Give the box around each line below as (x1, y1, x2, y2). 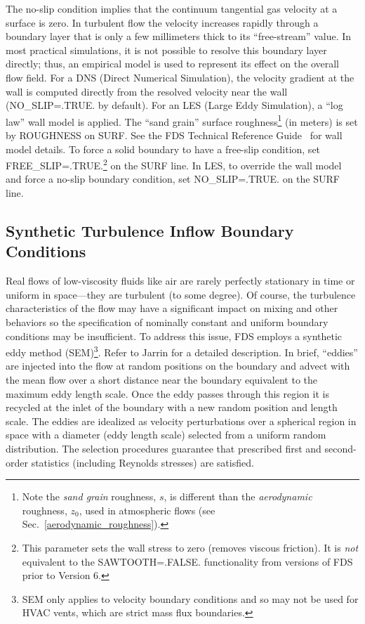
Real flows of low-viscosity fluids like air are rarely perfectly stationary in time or (6, 273, 355, 288)
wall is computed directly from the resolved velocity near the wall (6, 84, 288, 98)
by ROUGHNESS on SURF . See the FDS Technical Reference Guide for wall (6, 128, 343, 142)
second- (324, 441, 357, 455)
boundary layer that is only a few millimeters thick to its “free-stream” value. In (6, 29, 352, 44)
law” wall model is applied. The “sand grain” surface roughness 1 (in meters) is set (6, 112, 358, 129)
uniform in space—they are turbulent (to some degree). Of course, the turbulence (6, 287, 356, 301)
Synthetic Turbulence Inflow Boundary (6, 220, 294, 242)
